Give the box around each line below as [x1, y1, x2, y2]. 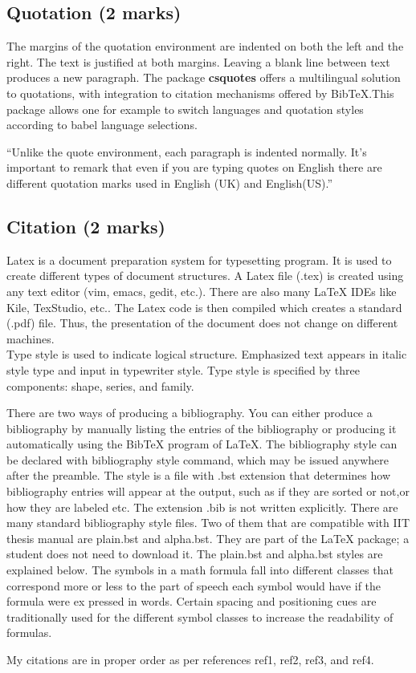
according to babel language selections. [6, 116, 198, 133]
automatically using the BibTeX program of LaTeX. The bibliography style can [6, 436, 398, 452]
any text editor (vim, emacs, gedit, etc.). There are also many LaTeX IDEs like [6, 282, 397, 299]
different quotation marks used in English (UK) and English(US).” [6, 174, 333, 191]
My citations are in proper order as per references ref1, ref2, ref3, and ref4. [6, 651, 374, 667]
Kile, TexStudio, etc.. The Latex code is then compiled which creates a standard [6, 298, 402, 315]
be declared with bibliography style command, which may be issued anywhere [6, 451, 389, 468]
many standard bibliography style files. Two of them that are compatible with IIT [6, 514, 410, 531]
